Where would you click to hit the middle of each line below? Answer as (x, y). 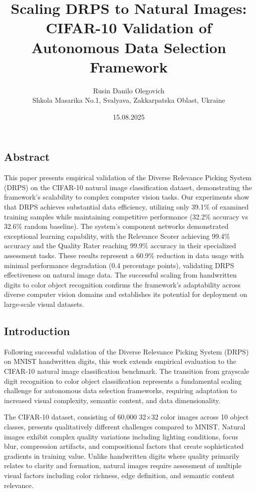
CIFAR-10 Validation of (129, 28)
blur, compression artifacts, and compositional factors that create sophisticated (124, 446)
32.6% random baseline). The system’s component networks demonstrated (116, 226)
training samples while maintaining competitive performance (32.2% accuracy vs (126, 216)
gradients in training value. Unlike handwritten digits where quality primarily (122, 456)
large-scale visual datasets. (44, 304)
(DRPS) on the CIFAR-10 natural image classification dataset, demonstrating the (128, 187)
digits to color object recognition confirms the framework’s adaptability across (122, 284)
